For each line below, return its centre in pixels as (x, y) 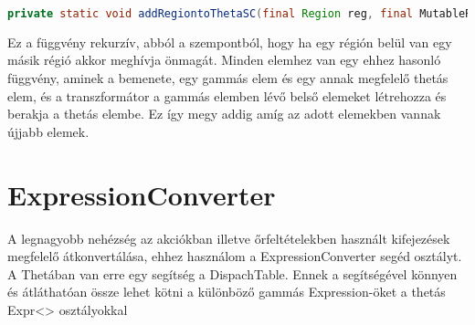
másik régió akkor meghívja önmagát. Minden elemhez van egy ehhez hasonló (224, 60)
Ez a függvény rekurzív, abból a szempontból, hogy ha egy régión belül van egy (230, 42)
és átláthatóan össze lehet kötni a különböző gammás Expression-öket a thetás (227, 292)
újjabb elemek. (48, 131)
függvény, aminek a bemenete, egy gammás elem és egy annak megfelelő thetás (228, 78)
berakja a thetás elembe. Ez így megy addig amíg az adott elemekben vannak (224, 114)
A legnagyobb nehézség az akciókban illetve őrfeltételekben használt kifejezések (229, 238)
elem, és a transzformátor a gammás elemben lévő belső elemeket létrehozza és (227, 95)
